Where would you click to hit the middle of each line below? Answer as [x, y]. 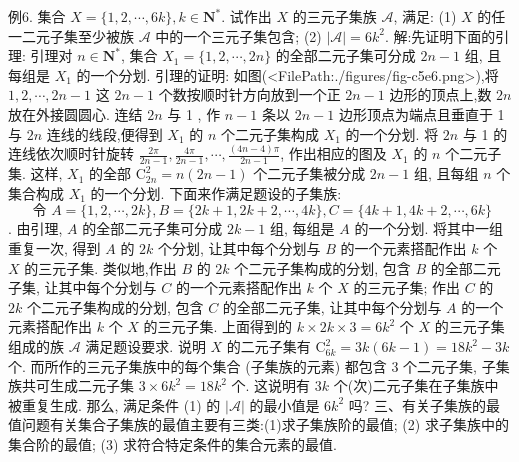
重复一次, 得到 [54, 248]
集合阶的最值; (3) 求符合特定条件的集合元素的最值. [172, 444]
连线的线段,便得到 [104, 133]
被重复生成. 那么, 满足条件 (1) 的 [114, 404]
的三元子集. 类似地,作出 [100, 267]
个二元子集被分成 [309, 173]
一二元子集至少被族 [71, 35]
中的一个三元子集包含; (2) [238, 35]
